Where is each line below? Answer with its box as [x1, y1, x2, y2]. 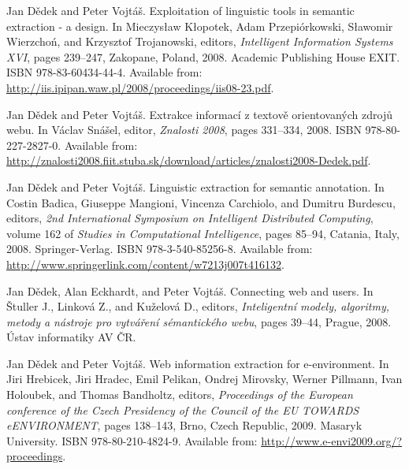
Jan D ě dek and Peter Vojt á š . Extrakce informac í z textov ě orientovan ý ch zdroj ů [6, 106, 392, 122]
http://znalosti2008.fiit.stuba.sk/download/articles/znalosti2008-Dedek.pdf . [6, 152, 371, 169]
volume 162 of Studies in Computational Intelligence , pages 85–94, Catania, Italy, [6, 225, 400, 241]
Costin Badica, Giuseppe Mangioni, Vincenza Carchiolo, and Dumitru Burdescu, [6, 194, 396, 210]
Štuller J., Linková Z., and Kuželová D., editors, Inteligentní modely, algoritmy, [6, 298, 390, 315]
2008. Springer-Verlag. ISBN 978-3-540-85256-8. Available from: [6, 240, 313, 257]
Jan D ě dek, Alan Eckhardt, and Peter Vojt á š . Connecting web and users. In [6, 282, 374, 299]
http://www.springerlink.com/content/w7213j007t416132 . [6, 255, 284, 272]
